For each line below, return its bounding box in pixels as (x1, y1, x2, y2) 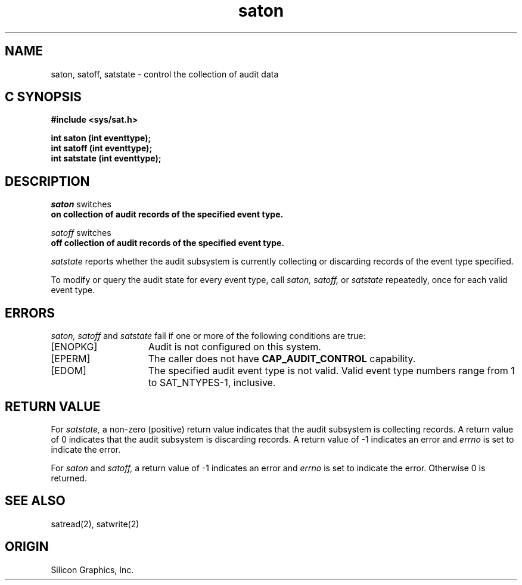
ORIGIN (5, 539, 49, 555)
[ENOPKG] (51, 341, 98, 353)
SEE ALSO (5, 493, 66, 509)
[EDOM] (51, 365, 86, 377)
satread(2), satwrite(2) (51, 518, 139, 529)
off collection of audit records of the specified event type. (51, 238, 285, 248)
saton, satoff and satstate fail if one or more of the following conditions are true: (51, 331, 366, 341)
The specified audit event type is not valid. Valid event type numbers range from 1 (148, 365, 515, 377)
